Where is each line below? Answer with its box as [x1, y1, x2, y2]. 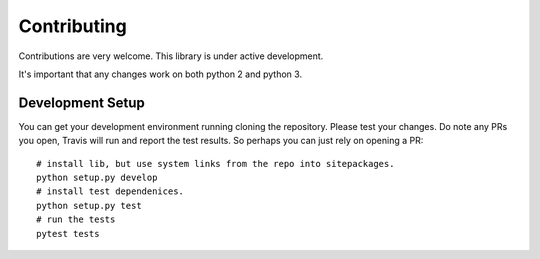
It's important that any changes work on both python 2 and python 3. [18, 68, 303, 80]
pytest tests [36, 228, 100, 239]
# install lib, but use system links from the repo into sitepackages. [36, 158, 395, 169]
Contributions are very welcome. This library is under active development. [18, 50, 324, 62]
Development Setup [18, 94, 145, 111]
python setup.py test [36, 200, 142, 211]
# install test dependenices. [36, 186, 185, 197]
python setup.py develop [36, 172, 158, 184]
